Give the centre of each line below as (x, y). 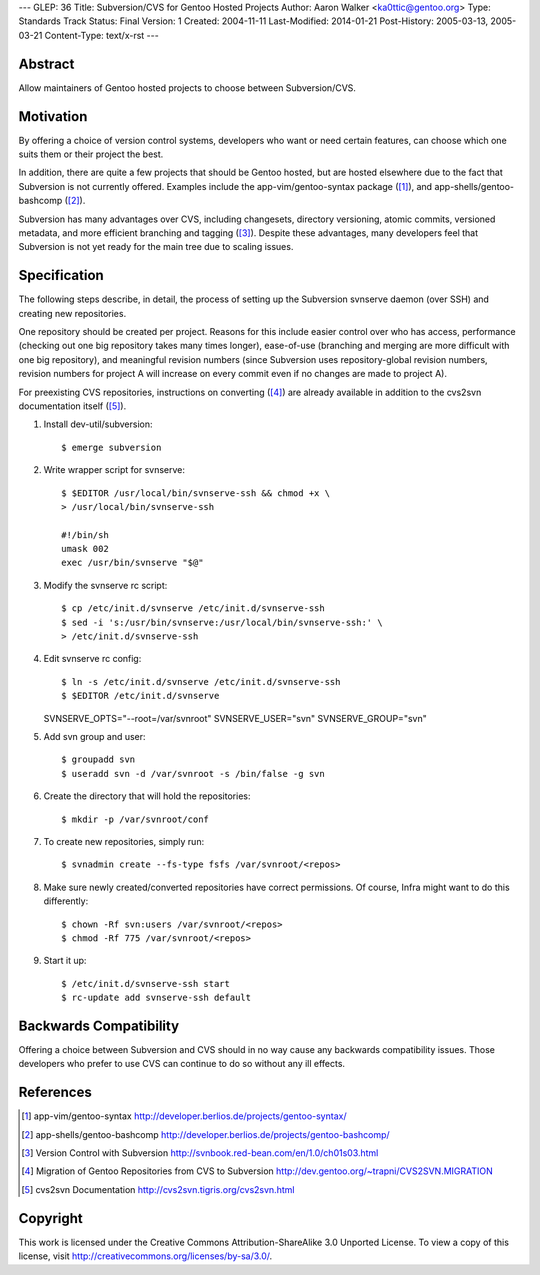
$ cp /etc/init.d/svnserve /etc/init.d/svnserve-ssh (193, 608)
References (55, 1092)
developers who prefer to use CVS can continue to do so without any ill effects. (181, 1064)
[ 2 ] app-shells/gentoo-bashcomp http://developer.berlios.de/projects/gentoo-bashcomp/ (205, 1134)
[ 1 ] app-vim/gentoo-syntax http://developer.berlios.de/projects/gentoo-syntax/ (184, 1116)
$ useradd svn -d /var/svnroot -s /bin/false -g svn (193, 773)
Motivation (53, 116)
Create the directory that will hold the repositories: (147, 796)
